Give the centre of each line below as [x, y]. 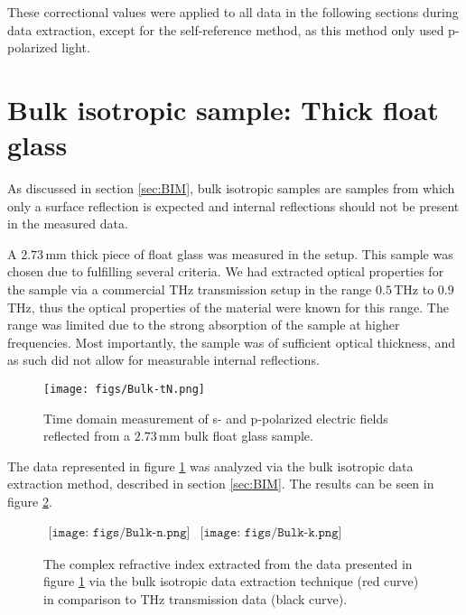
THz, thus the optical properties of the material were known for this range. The [228, 307]
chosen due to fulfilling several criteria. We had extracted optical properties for [226, 271]
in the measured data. [68, 224]
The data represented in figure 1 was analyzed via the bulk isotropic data [210, 466]
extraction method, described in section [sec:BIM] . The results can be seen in [221, 484]
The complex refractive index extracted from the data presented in [228, 563]
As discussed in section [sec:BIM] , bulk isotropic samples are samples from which [231, 188]
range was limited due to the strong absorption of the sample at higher [204, 325]
